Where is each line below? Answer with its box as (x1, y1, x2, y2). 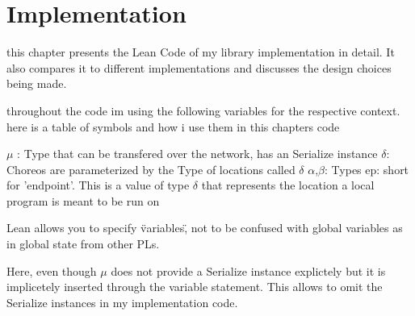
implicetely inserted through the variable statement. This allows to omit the (6, 278, 383, 295)
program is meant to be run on (6, 192, 160, 209)
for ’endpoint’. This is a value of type (6, 177, 190, 193)
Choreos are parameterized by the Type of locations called (6, 160, 296, 177)
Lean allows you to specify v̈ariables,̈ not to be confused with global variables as (6, 219, 403, 236)
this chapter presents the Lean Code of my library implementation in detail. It (6, 44, 395, 60)
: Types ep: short (325, 160, 409, 177)
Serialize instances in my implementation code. (6, 293, 238, 310)
